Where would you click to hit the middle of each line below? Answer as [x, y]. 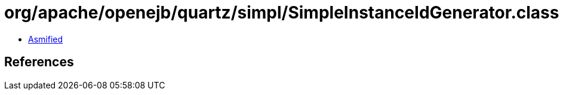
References [39, 62]
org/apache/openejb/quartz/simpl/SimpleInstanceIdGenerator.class [282, 13]
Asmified [46, 39]
